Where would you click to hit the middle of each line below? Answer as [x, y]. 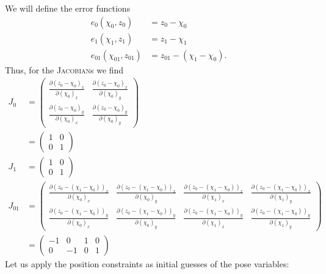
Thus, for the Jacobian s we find [64, 69]
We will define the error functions [68, 8]
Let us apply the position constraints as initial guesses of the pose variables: [147, 263]
